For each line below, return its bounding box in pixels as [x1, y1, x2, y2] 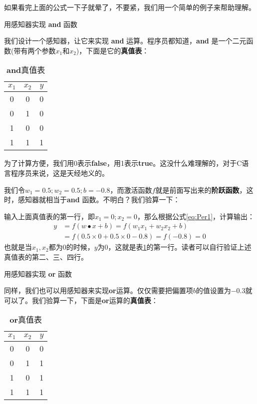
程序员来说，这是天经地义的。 [10, 167, 109, 178]
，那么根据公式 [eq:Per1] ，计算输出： [137, 211, 255, 221]
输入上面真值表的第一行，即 [4, 211, 95, 221]
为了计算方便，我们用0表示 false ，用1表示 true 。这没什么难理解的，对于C [4, 158, 242, 168]
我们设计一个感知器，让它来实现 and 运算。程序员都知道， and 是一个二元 [4, 35, 247, 46]
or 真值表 [9, 314, 42, 326]
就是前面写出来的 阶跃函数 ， [155, 184, 247, 195]
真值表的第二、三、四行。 [4, 252, 88, 262]
